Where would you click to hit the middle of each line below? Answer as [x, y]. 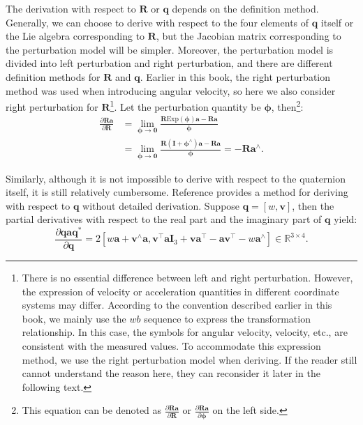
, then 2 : [287, 106]
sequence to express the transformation [227, 318]
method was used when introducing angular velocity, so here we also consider [171, 90]
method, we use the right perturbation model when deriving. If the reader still [190, 359]
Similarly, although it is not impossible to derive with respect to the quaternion [176, 178]
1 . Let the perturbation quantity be [185, 106]
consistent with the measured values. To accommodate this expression [171, 346]
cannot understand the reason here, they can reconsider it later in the [171, 373]
